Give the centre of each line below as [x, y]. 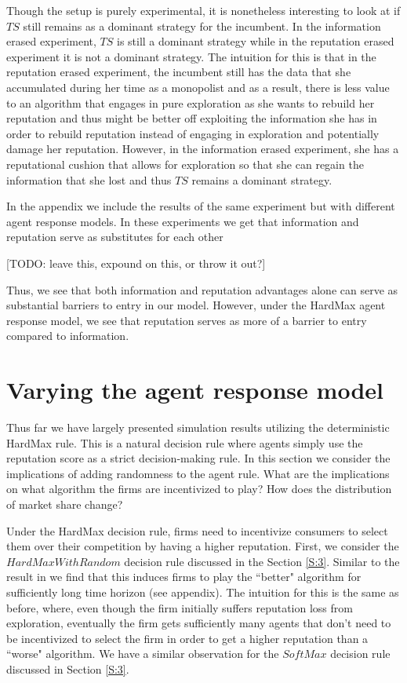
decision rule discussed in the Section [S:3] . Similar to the [262, 561]
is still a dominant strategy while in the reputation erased [255, 41]
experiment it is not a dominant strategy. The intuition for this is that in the [191, 56]
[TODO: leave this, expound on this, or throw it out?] [136, 263]
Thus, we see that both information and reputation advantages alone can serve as [202, 289]
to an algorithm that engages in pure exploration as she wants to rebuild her [191, 102]
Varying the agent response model [195, 390]
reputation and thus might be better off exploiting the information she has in [192, 118]
